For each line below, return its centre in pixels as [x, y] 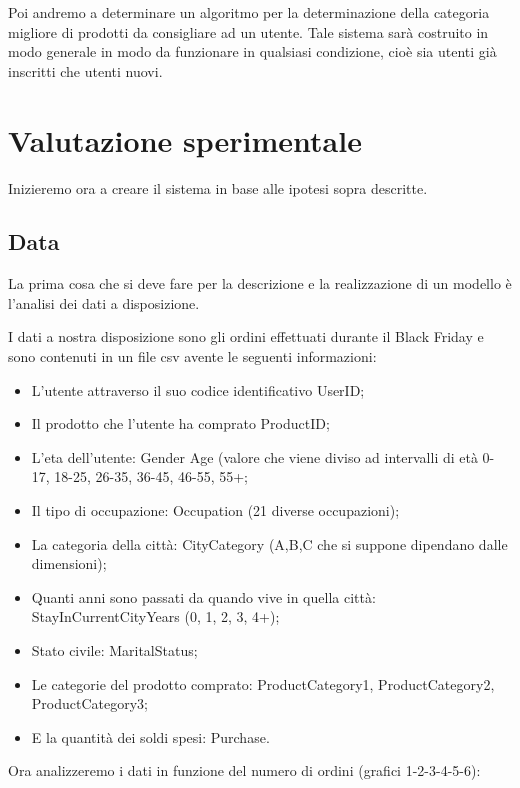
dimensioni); [69, 563]
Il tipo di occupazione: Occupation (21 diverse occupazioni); [215, 510]
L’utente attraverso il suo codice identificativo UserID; [198, 389]
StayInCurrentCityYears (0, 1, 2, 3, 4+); [155, 616]
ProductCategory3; [89, 703]
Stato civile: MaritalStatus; [114, 650]
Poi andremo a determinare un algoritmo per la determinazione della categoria [249, 12]
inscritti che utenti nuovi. [85, 70]
